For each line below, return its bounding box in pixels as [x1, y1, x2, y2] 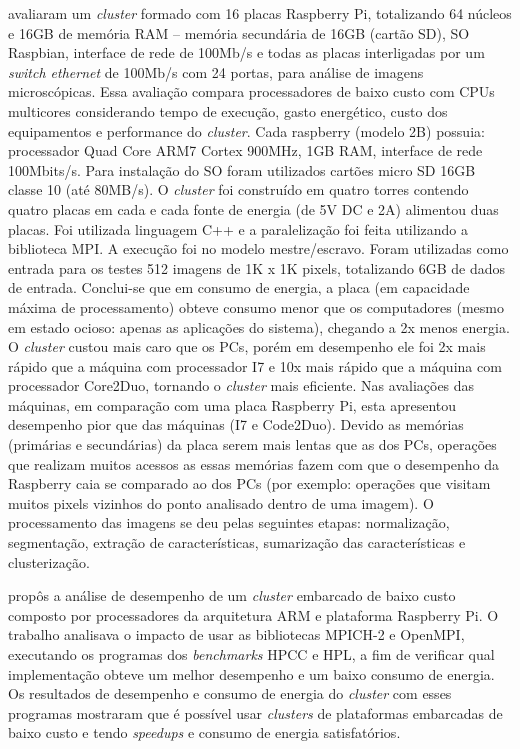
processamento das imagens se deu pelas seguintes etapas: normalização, [8, 512, 450, 533]
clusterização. [8, 551, 90, 572]
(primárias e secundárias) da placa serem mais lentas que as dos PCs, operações [8, 434, 497, 455]
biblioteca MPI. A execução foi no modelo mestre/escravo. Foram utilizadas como [8, 238, 509, 259]
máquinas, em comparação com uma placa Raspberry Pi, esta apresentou [8, 394, 457, 415]
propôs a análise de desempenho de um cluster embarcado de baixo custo [8, 585, 456, 606]
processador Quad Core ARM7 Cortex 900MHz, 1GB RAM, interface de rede [8, 140, 483, 161]
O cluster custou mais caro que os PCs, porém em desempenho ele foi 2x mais [8, 336, 486, 357]
